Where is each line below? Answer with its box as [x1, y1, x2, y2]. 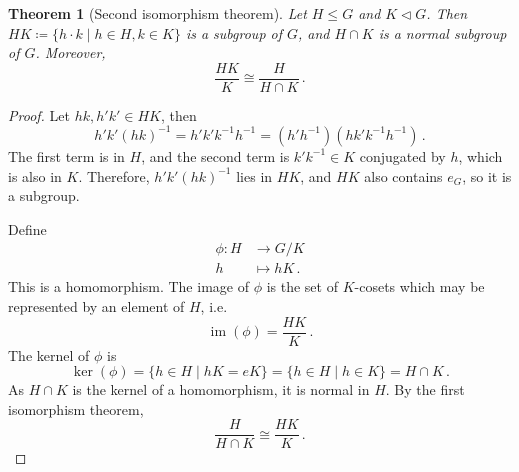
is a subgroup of [185, 22, 282, 43]
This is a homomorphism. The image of [8, 276, 249, 297]
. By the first [385, 379, 465, 400]
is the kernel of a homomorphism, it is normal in [72, 379, 370, 400]
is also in [8, 165, 62, 186]
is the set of [266, 276, 338, 297]
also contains [364, 165, 443, 186]
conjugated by [359, 145, 446, 166]
